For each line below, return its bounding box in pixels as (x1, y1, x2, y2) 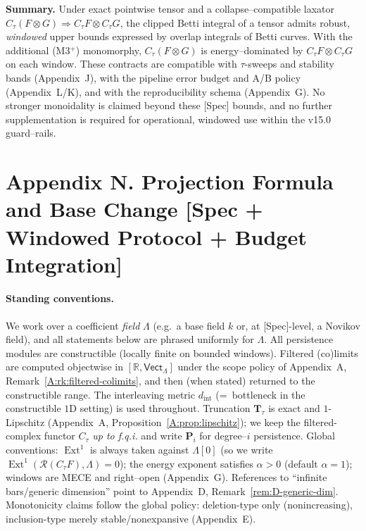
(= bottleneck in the (215, 387, 305, 401)
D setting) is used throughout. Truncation (69, 401, 251, 416)
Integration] (6, 249, 122, 278)
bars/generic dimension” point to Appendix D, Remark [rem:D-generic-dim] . (6, 483, 339, 498)
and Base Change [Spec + (6, 194, 263, 223)
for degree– (199, 428, 247, 443)
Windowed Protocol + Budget (6, 222, 307, 251)
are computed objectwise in (6, 359, 123, 374)
